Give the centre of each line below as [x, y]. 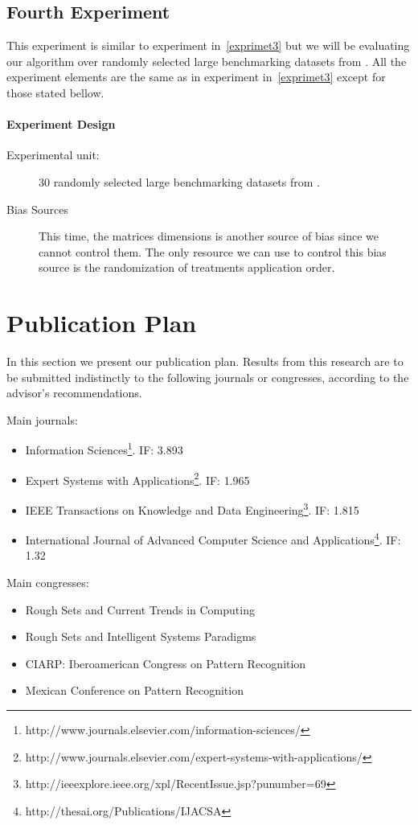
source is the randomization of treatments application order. [187, 267]
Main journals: [42, 419]
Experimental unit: [53, 155]
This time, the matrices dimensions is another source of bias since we [209, 236]
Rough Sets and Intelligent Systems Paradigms [141, 636]
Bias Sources [37, 209]
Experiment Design [61, 124]
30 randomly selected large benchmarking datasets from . [179, 181]
